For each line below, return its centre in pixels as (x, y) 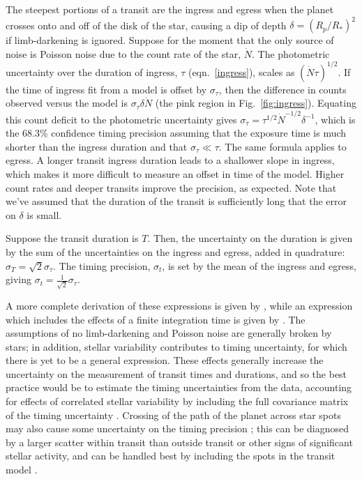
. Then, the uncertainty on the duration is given (250, 238)
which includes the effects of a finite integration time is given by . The (156, 319)
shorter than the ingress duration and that (97, 146)
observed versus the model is (67, 103)
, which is (335, 119)
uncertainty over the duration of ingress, (92, 71)
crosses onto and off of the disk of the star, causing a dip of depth (146, 25)
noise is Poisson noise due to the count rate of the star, (123, 53)
